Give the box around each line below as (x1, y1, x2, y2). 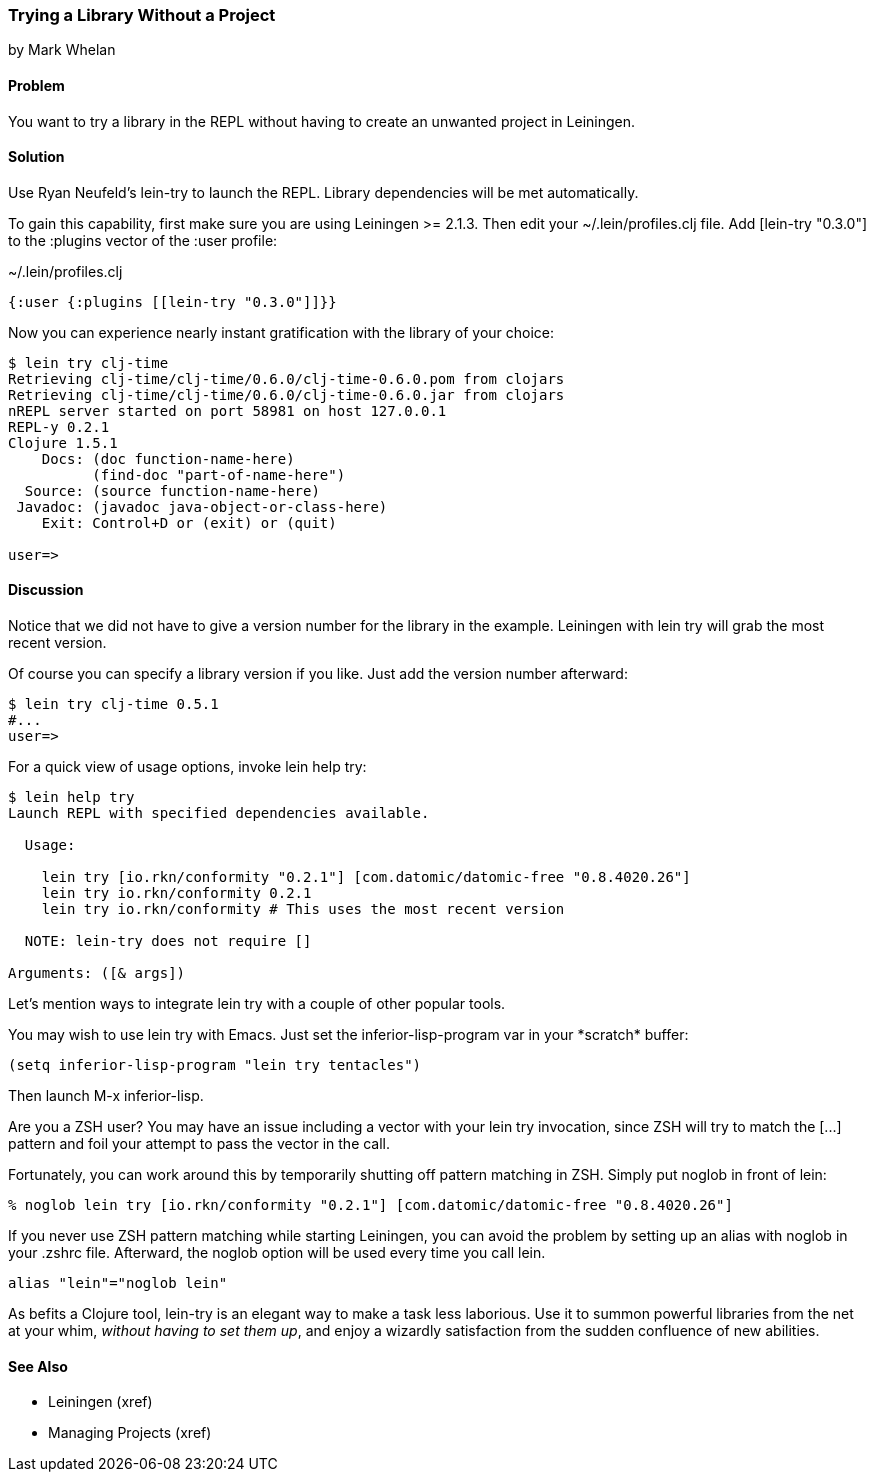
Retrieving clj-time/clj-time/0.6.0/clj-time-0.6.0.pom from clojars (8, 370, 565, 387)
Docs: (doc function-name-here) (41, 450, 295, 467)
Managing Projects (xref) (48, 1424, 212, 1442)
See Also (8, 1357, 68, 1375)
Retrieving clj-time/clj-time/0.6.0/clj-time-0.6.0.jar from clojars (8, 386, 565, 403)
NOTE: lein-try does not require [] (24, 933, 312, 950)
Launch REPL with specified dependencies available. (8, 805, 430, 822)
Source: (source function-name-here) (24, 482, 320, 499)
